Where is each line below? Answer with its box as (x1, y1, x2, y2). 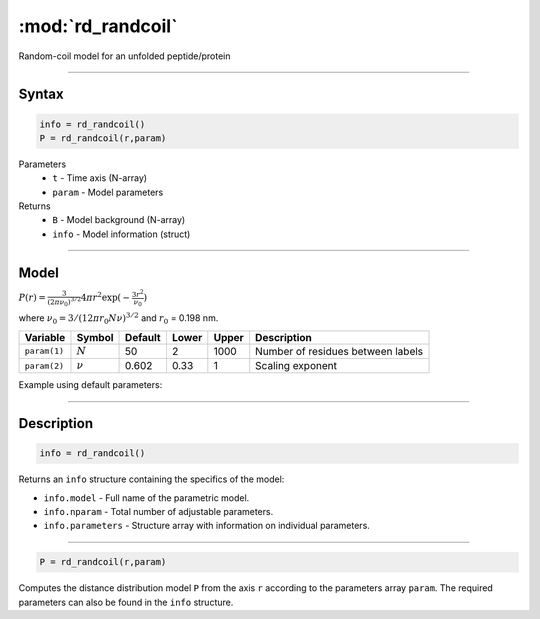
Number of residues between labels (255, 344, 424, 358)
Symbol (76, 330, 114, 344)
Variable (24, 330, 66, 344)
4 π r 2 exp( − (80, 290, 131, 304)
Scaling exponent (255, 359, 337, 373)
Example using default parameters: (18, 379, 163, 391)
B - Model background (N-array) (52, 214, 186, 226)
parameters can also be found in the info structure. (18, 596, 234, 608)
